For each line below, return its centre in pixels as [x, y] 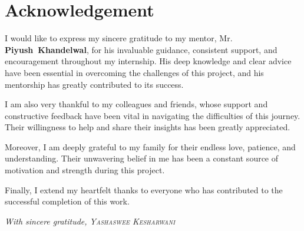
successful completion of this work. [67, 201]
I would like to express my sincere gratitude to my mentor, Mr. [119, 38]
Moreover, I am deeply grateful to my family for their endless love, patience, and [150, 146]
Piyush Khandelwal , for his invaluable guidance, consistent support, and [141, 49]
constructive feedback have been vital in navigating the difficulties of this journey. [153, 115]
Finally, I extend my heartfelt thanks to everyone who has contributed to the [144, 189]
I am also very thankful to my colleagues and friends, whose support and [136, 104]
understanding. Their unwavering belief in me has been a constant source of [142, 158]
